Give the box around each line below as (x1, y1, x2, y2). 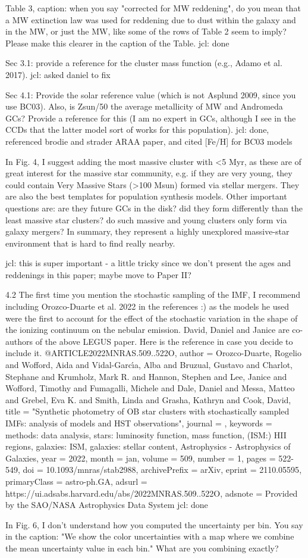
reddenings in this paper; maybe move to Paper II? (5, 268, 191, 280)
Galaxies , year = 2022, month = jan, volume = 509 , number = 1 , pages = (5, 451, 276, 464)
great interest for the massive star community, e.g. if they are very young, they (5, 167, 293, 179)
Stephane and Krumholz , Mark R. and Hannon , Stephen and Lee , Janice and (5, 370, 287, 382)
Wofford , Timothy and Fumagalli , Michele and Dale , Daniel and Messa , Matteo (5, 382, 295, 394)
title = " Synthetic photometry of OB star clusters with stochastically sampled (5, 405, 290, 417)
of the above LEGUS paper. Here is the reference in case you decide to (35, 335, 293, 347)
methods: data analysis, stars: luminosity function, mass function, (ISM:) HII (5, 428, 287, 441)
